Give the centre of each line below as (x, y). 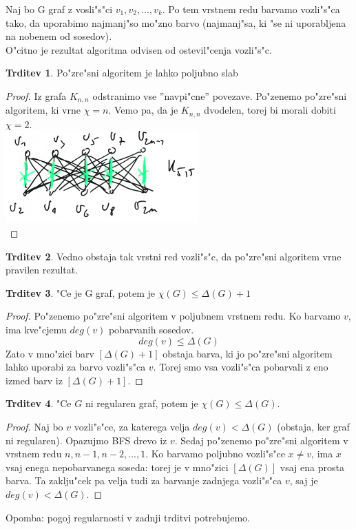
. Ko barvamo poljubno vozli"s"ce (215, 454)
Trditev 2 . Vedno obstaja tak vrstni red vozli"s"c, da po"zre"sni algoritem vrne (174, 256)
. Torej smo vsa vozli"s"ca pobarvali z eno (241, 367)
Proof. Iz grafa (36, 95)
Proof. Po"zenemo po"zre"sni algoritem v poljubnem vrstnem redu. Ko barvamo (173, 316)
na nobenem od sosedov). (59, 36)
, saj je (304, 480)
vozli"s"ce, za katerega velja (132, 426)
